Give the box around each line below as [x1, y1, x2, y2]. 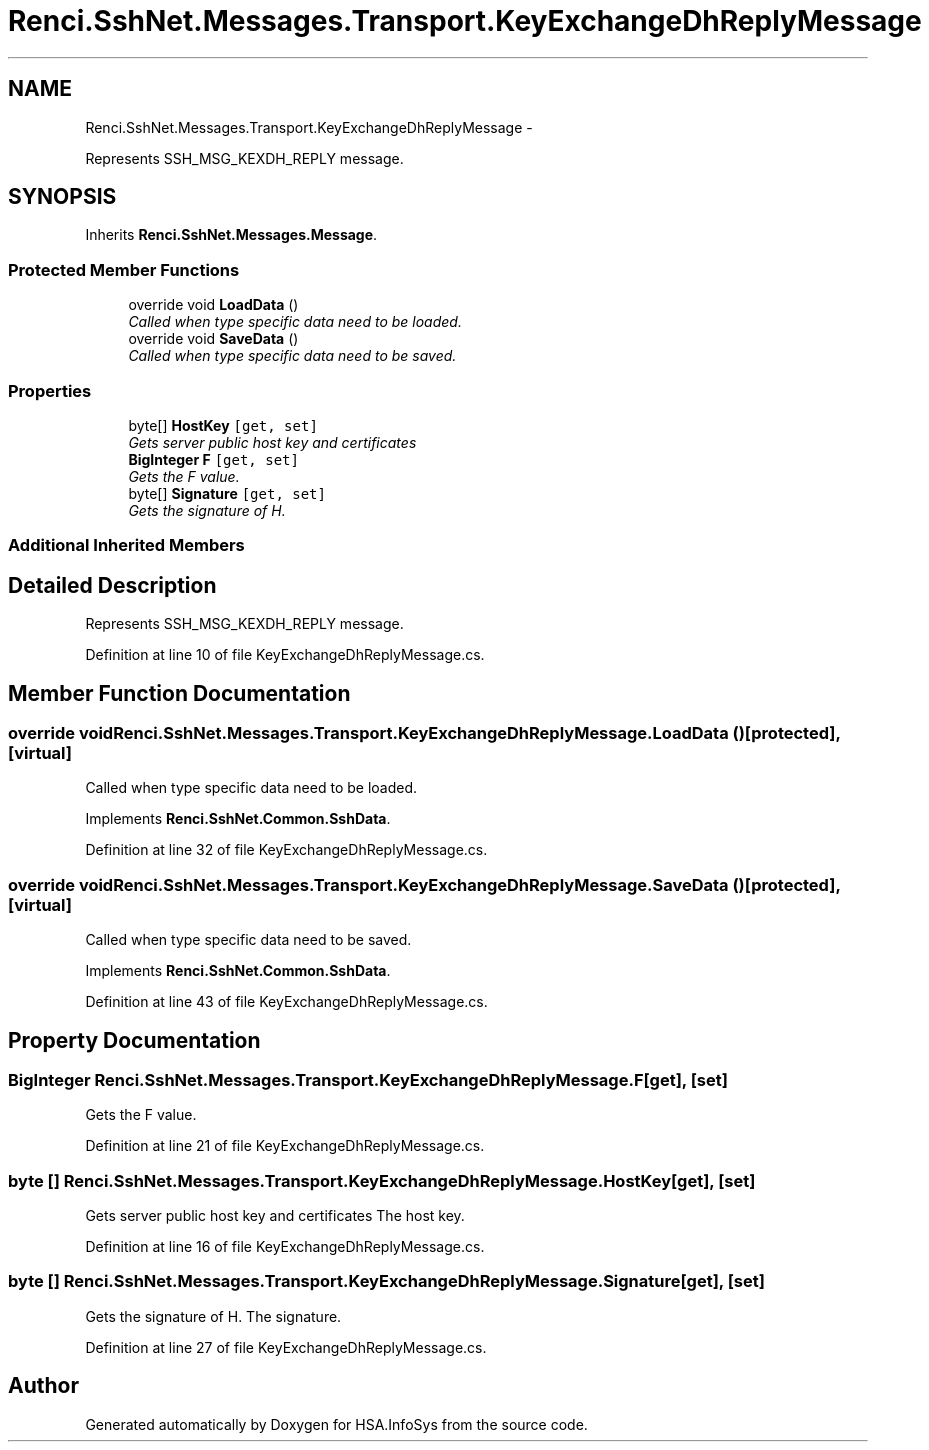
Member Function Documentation [8, 680, 351, 706]
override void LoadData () [128, 296, 299, 314]
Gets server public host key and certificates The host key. [85, 1207, 465, 1225]
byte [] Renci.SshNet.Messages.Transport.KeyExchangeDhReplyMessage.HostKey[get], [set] [8, 1170, 756, 1191]
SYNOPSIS [8, 184, 117, 210]
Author [8, 1373, 79, 1399]
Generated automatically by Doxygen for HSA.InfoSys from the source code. [85, 1415, 588, 1433]
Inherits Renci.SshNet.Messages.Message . [85, 226, 378, 244]
